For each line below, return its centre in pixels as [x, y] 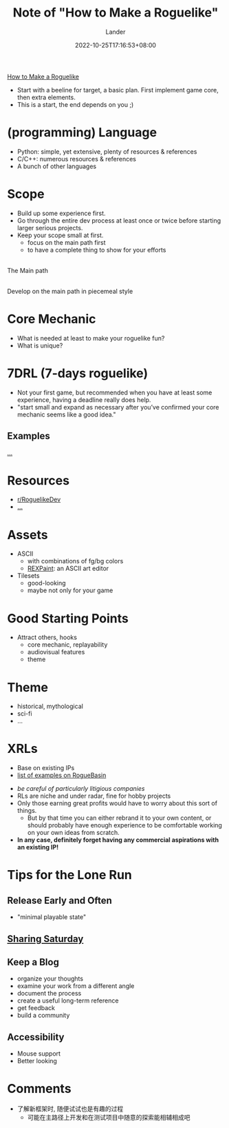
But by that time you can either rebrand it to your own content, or [119, 818]
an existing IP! [38, 847]
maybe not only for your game [70, 590]
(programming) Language [82, 133]
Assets [28, 535]
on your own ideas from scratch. [74, 833]
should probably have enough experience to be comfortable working [124, 825]
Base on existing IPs [46, 768]
